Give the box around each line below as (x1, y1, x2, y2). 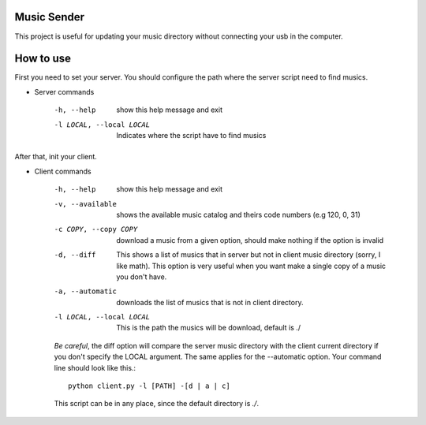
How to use (14, 52, 71, 65)
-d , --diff (54, 251, 96, 259)
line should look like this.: (54, 363, 136, 372)
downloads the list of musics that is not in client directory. (116, 297, 304, 307)
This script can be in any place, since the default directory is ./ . (54, 399, 260, 408)
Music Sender (14, 10, 85, 24)
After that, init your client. (14, 152, 98, 162)
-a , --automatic (54, 287, 118, 296)
